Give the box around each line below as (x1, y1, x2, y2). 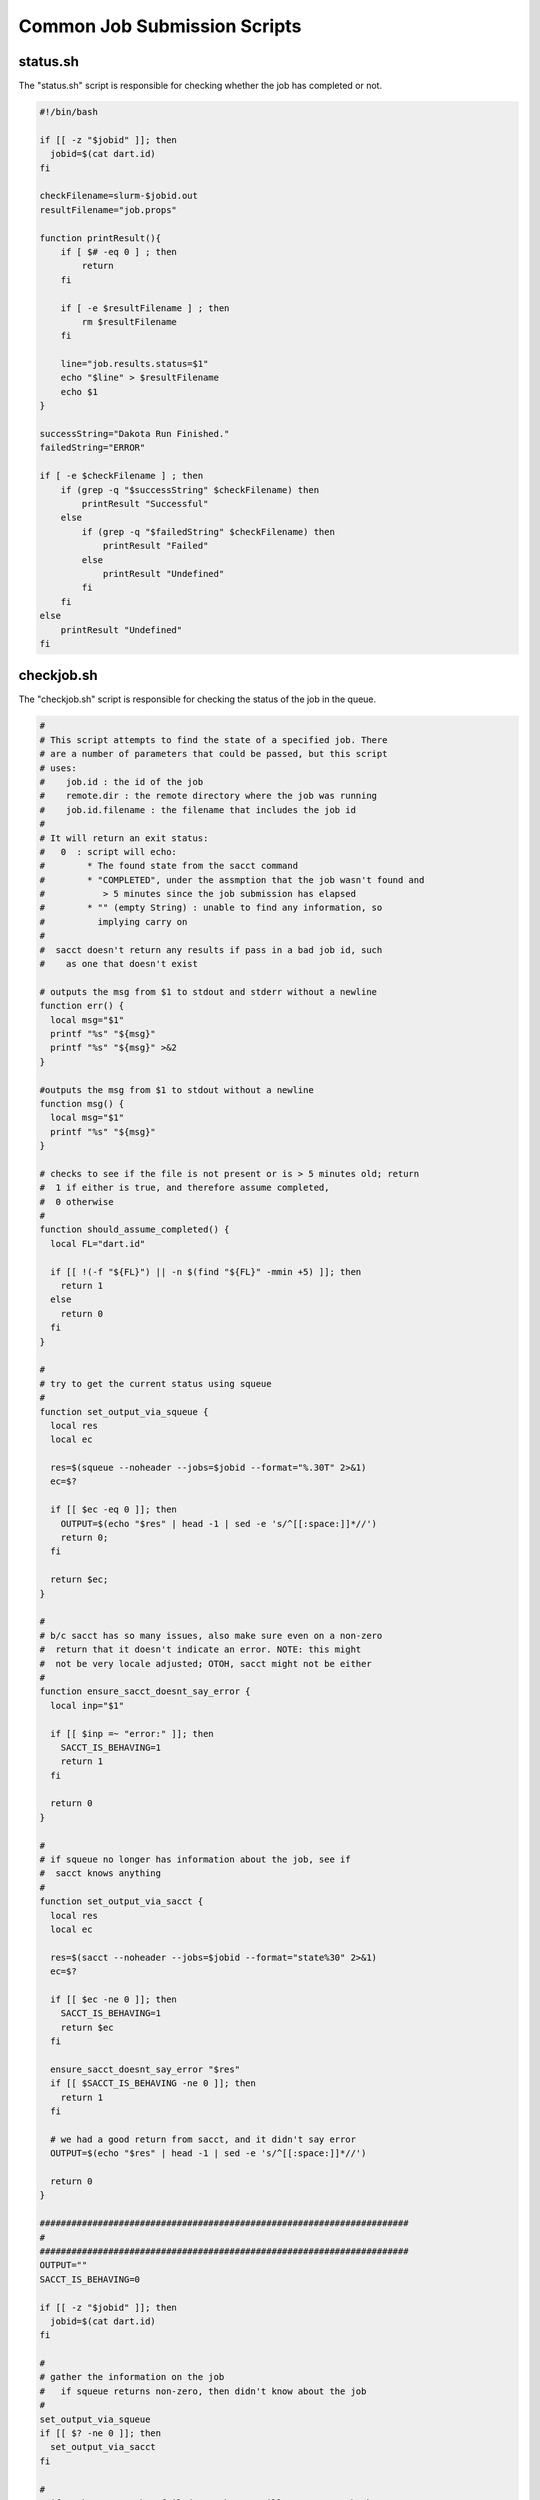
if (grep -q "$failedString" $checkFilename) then (81, 526, 335, 537)
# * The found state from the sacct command (39, 860, 299, 872)
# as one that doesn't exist (39, 958, 199, 970)
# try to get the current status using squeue (39, 1378, 272, 1389)
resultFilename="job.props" (39, 204, 177, 215)
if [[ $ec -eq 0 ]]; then (50, 1504, 177, 1515)
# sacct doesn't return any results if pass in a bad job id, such (39, 944, 383, 955)
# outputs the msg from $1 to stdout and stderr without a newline (39, 986, 378, 997)
